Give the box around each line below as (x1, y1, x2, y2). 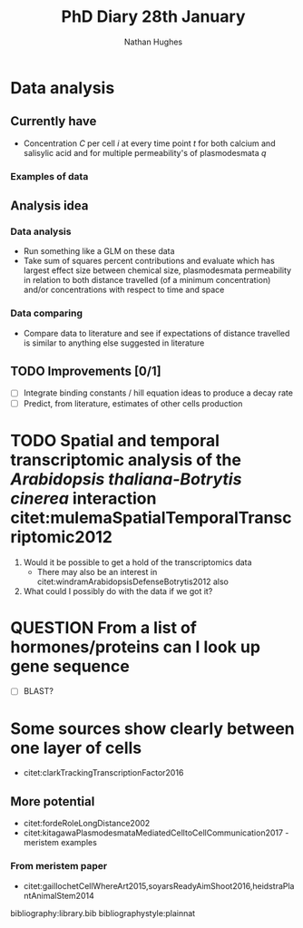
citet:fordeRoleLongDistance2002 (23, 818, 151, 829)
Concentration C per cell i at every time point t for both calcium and (23, 138, 276, 149)
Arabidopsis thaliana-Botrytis (10, 469, 242, 489)
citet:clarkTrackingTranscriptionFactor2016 (23, 767, 184, 778)
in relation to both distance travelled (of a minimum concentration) (23, 275, 271, 286)
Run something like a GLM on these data (23, 246, 175, 257)
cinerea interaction (10, 488, 157, 509)
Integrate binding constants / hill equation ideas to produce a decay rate (23, 387, 294, 398)
